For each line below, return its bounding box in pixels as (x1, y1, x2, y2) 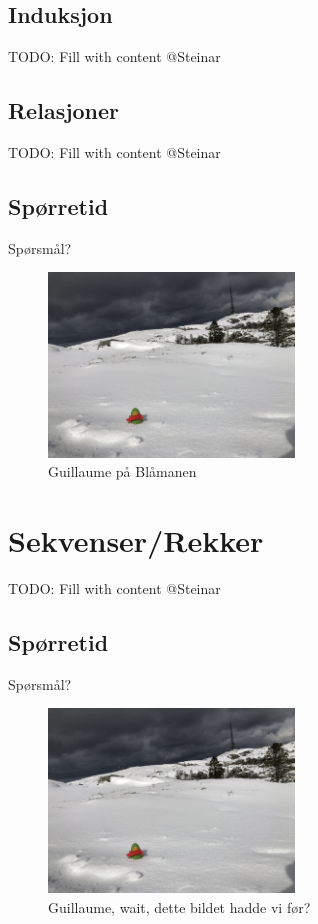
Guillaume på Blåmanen (48, 461, 197, 482)
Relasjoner (8, 95, 120, 126)
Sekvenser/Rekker (8, 519, 264, 560)
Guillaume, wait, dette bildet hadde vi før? (48, 897, 311, 918)
